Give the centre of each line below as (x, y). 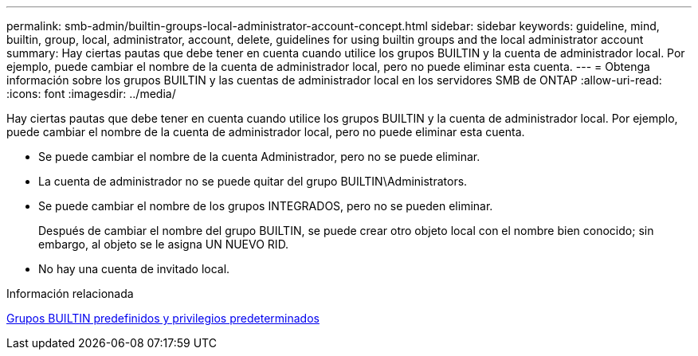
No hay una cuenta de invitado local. (134, 269)
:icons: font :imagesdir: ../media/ (91, 94)
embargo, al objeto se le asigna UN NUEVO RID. (164, 244)
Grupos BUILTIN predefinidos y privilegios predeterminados (163, 318)
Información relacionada (70, 293)
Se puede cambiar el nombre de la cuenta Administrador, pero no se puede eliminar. (259, 156)
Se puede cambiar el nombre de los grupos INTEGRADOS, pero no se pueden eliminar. (266, 206)
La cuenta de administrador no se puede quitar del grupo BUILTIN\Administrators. (253, 181)
